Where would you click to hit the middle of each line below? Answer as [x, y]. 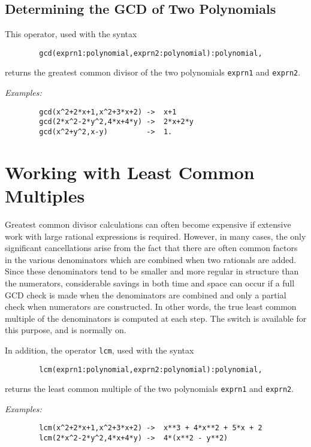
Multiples [45, 196]
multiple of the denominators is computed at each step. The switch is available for [156, 318]
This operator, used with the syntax [71, 34]
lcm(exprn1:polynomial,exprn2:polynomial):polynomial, [151, 369]
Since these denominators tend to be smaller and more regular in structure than [152, 271]
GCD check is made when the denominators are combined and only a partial [146, 295]
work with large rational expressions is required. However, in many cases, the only [155, 236]
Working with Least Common [130, 172]
